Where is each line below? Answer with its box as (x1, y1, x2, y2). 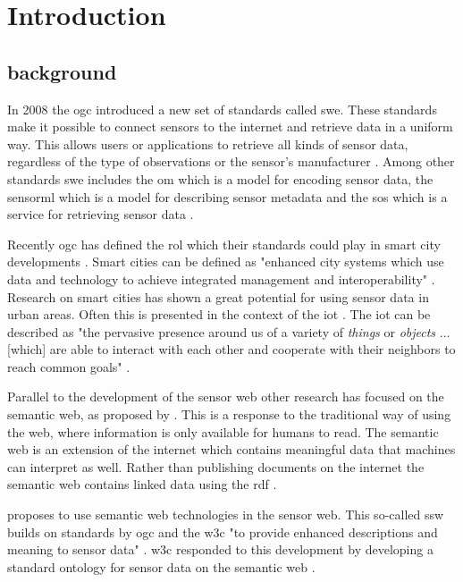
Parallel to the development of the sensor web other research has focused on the (7, 387, 444, 406)
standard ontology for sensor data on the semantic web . (7, 557, 316, 576)
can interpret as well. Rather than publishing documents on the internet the (7, 457, 425, 476)
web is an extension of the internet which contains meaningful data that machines (7, 440, 456, 459)
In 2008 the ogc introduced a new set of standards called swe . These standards (7, 99, 437, 118)
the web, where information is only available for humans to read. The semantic (7, 422, 439, 441)
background (7, 57, 117, 85)
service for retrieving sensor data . (7, 205, 194, 224)
